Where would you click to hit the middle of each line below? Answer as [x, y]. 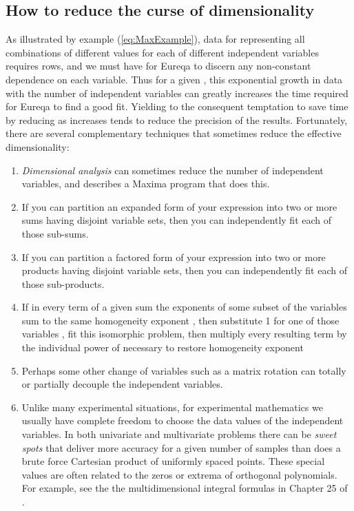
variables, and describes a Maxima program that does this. [146, 184]
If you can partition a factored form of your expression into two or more [174, 257]
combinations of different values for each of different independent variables [162, 52]
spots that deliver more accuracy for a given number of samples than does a [181, 447]
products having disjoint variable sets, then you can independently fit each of [184, 270]
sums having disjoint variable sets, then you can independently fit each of [177, 220]
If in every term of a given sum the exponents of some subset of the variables [184, 307]
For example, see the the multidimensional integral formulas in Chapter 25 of [185, 488]
